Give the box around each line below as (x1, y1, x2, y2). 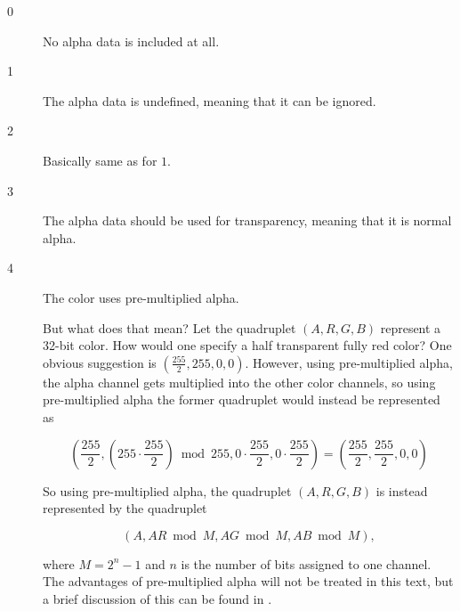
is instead (375, 481, 428, 500)
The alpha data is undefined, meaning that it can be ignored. (43, 91, 376, 110)
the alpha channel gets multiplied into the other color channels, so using (43, 372, 436, 391)
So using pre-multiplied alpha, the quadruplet (43, 481, 292, 500)
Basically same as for (43, 151, 157, 169)
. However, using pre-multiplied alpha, (245, 353, 453, 371)
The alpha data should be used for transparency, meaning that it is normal (43, 211, 452, 230)
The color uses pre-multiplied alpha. (43, 288, 239, 306)
